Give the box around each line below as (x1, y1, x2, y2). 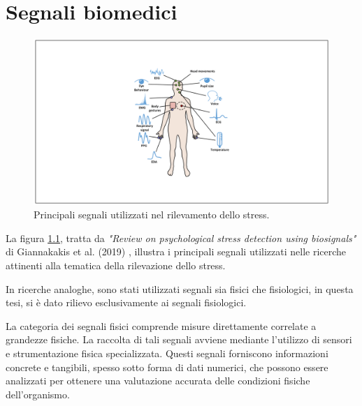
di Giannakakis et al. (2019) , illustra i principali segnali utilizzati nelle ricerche (6, 244, 347, 259)
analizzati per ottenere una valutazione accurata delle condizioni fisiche (6, 373, 310, 388)
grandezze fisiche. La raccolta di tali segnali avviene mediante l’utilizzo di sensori (6, 332, 352, 347)
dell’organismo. (6, 386, 70, 401)
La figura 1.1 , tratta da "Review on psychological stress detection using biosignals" (6, 230, 356, 245)
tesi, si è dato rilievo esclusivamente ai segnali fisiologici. (6, 295, 247, 310)
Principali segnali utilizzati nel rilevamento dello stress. (34, 207, 270, 222)
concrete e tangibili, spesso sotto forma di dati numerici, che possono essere (6, 359, 328, 374)
